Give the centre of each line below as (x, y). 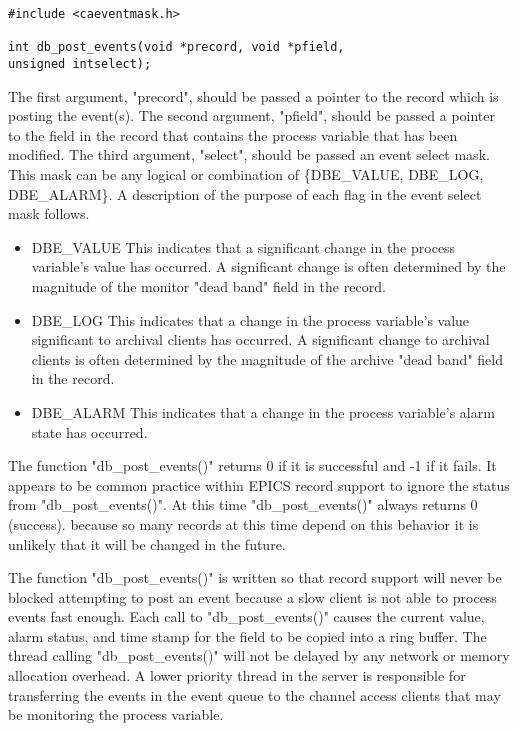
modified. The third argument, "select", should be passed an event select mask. (249, 154)
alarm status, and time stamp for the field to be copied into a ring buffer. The (247, 635)
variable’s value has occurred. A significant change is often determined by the (268, 266)
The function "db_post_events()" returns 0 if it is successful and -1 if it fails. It (252, 465)
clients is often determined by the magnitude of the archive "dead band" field (267, 358)
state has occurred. (89, 431)
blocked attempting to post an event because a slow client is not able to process (252, 596)
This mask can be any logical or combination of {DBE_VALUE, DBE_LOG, (246, 174)
